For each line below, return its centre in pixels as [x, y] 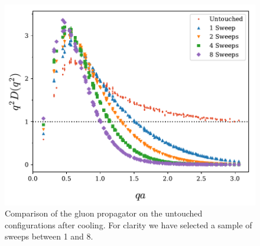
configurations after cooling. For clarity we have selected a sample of [129, 224]
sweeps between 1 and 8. [49, 236]
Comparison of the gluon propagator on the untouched [104, 213]
